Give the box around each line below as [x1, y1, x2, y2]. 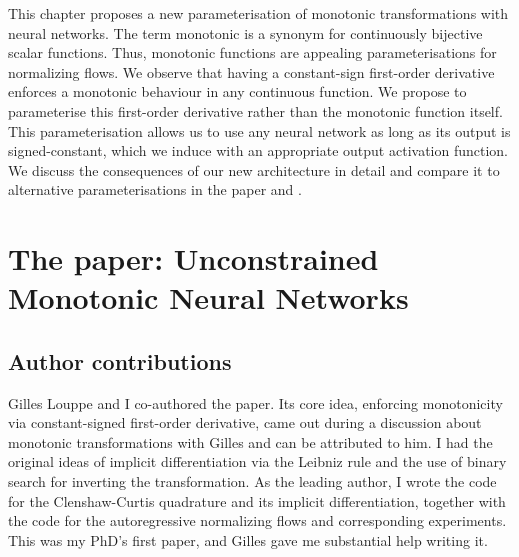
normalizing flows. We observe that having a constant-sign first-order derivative [8, 61, 495, 82]
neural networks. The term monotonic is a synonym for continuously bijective [8, 22, 483, 43]
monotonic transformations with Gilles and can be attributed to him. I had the [8, 431, 493, 452]
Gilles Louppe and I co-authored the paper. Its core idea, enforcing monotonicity [8, 392, 503, 413]
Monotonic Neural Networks [8, 277, 409, 318]
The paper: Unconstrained [8, 238, 379, 279]
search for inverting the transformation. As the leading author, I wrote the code [8, 471, 497, 492]
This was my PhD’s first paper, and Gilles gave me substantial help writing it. [8, 529, 488, 550]
